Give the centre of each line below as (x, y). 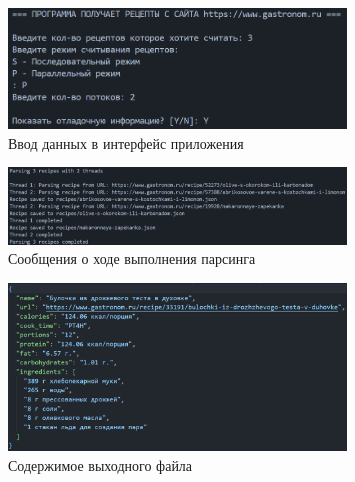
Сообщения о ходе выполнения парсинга (132, 258)
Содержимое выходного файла (100, 464)
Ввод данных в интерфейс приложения (126, 142)
